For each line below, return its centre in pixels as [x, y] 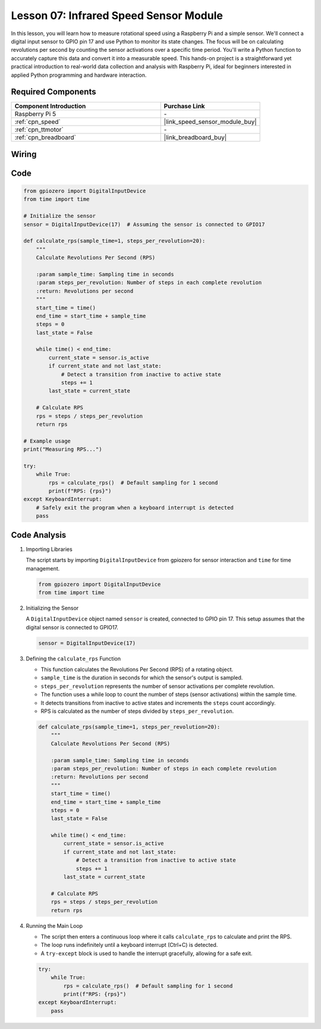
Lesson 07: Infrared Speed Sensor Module [117, 15]
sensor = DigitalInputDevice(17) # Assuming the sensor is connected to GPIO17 [144, 224]
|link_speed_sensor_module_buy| [210, 122]
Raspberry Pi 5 [35, 114]
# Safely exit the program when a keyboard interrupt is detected [135, 507]
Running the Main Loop [54, 925]
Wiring [24, 154]
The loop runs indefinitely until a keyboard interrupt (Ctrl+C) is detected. [129, 945]
